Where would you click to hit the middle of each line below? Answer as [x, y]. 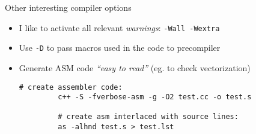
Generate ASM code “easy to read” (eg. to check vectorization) [135, 67]
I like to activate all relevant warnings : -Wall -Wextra [119, 27]
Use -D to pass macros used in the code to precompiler [120, 48]
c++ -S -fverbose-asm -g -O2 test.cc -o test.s [155, 97]
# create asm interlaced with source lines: [148, 117]
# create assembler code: [71, 87]
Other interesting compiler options [68, 7]
